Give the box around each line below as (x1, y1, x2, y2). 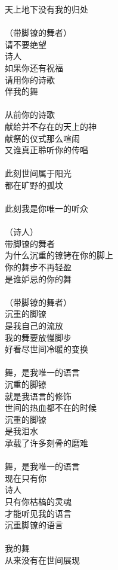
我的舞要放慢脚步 (5, 331, 72, 343)
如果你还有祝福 (5, 61, 63, 74)
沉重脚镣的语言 (5, 519, 63, 531)
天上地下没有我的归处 (5, 3, 88, 15)
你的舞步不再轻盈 (5, 261, 72, 273)
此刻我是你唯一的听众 (5, 202, 88, 215)
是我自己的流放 (5, 319, 63, 332)
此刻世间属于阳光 (5, 167, 72, 179)
